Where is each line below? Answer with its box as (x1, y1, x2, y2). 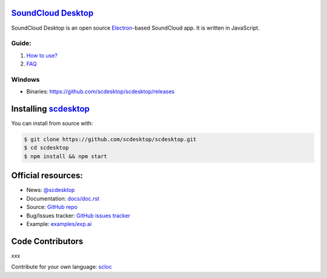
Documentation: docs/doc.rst (26, 194, 100, 202)
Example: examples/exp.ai (26, 220, 92, 227)
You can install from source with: (11, 120, 93, 127)
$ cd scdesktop (24, 144, 69, 151)
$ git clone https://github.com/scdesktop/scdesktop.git (24, 136, 197, 143)
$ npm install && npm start (24, 153, 107, 160)
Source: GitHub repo (26, 204, 78, 211)
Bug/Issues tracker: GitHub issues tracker (26, 212, 130, 219)
